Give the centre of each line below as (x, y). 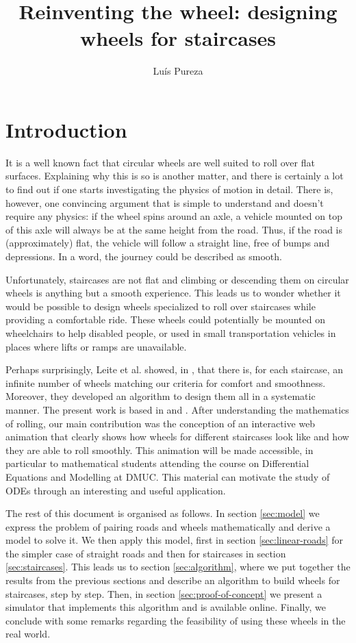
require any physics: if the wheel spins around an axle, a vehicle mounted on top (174, 216)
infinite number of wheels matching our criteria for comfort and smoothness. (166, 382)
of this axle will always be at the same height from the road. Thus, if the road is (174, 229)
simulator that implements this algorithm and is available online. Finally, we (166, 607)
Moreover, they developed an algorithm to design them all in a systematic (161, 396)
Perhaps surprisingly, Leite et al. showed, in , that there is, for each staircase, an (175, 369)
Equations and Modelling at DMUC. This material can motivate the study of (168, 476)
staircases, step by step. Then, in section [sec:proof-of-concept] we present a (164, 593)
